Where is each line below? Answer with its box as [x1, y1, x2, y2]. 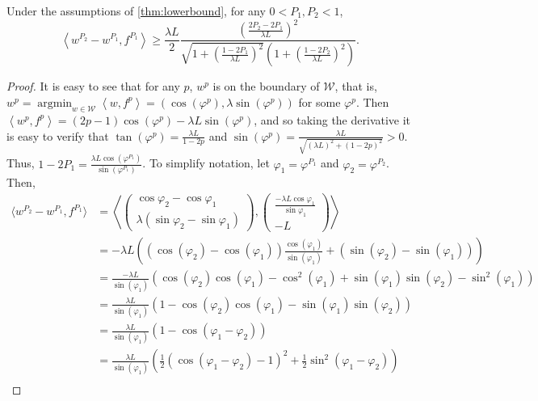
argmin [37, 97, 73, 109]
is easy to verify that [6, 127, 109, 144]
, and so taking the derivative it [254, 111, 411, 128]
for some [298, 93, 341, 110]
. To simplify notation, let [142, 154, 270, 171]
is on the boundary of [212, 78, 320, 95]
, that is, [334, 78, 377, 95]
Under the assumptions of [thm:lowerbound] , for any [6, 2, 266, 19]
